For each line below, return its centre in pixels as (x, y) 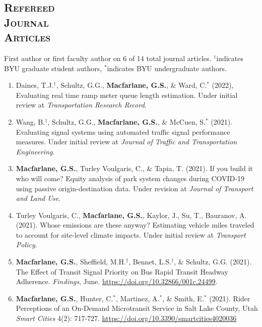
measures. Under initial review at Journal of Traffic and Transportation (126, 142)
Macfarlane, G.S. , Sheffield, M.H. (71, 262)
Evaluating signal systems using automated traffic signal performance (123, 131)
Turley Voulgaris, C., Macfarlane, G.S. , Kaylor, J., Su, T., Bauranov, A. (131, 215)
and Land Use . (38, 198)
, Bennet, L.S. (150, 262)
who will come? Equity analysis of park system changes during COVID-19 (130, 178)
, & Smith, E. (183, 298)
